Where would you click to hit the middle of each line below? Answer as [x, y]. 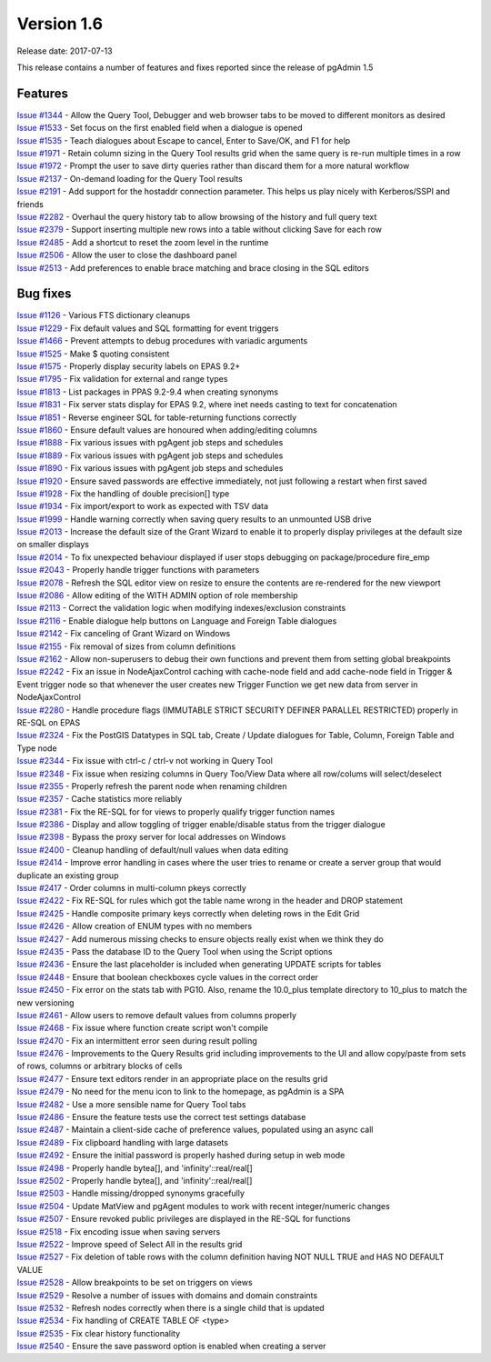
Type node [37, 748]
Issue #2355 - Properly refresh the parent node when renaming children [152, 786]
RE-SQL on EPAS [49, 722]
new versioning [45, 1002]
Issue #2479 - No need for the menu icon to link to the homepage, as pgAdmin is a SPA [180, 1092]
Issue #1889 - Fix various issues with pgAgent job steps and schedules [150, 456]
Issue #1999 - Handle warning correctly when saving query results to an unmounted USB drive [194, 519]
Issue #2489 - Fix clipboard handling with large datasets [123, 1142]
